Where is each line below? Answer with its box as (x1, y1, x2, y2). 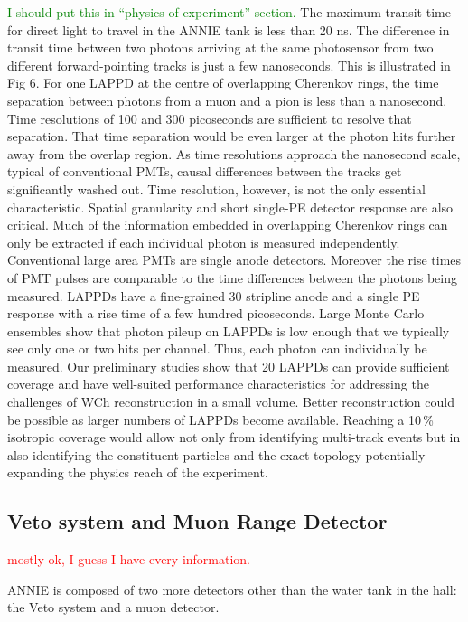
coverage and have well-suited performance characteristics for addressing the (7, 374, 429, 393)
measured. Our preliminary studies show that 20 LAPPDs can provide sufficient (7, 356, 450, 375)
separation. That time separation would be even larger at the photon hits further (7, 127, 456, 146)
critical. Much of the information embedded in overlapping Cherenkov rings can (7, 215, 448, 234)
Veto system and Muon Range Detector (7, 507, 388, 535)
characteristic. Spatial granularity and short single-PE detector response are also (7, 197, 454, 216)
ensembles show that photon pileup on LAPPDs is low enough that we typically (7, 321, 450, 340)
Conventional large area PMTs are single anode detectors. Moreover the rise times (7, 250, 462, 269)
